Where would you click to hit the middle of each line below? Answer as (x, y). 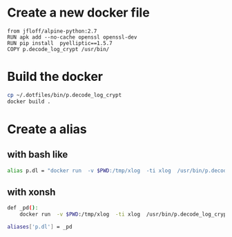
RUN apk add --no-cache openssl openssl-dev (72, 37)
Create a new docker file (78, 13)
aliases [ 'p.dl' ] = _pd (40, 227)
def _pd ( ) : (23, 208)
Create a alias (47, 129)
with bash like (38, 154)
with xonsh (31, 192)
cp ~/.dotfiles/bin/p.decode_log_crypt (65, 95)
